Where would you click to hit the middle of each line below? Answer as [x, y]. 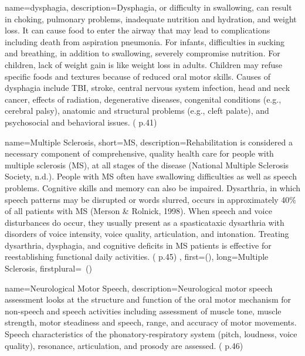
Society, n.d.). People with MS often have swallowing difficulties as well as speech [151, 176]
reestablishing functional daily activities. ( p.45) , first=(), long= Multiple [137, 257]
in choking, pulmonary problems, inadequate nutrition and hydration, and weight [151, 18]
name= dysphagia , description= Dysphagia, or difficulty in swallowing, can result [148, 7]
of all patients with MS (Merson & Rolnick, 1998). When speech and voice [138, 211]
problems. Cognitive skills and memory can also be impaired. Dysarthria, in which [153, 187]
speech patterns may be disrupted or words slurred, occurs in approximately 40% [150, 199]
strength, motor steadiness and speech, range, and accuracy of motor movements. [151, 322]
